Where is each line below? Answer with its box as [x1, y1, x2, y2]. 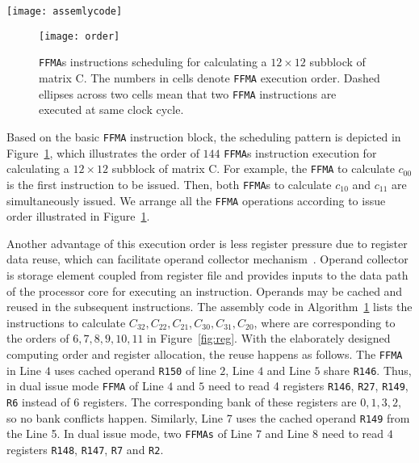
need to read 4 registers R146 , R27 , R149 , [207, 377, 409, 394]
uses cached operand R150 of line [54, 361, 216, 378]
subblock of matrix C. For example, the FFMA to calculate [111, 160, 395, 177]
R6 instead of [6, 393, 70, 410]
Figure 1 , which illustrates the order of [6, 144, 199, 161]
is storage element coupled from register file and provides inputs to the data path [6, 266, 409, 283]
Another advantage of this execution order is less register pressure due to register [6, 234, 408, 251]
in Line [6, 361, 41, 378]
